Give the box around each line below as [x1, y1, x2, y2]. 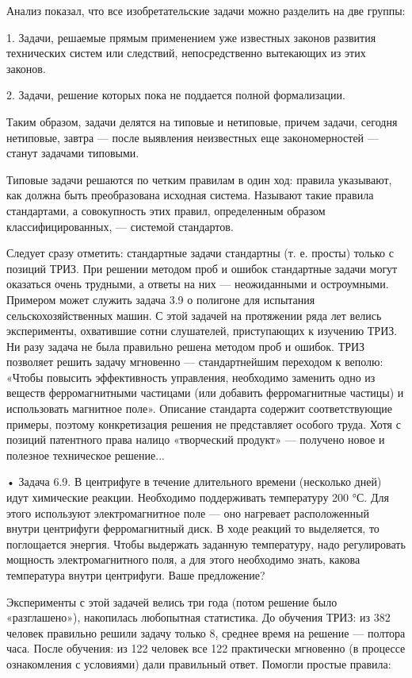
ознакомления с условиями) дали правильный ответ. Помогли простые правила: [6, 655, 391, 672]
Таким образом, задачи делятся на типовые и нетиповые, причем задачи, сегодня [6, 113, 398, 129]
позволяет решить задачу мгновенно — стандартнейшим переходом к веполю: [6, 353, 383, 370]
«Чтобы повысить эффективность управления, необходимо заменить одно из [6, 368, 376, 385]
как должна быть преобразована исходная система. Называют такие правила [6, 187, 374, 203]
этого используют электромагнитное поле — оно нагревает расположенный [6, 504, 369, 521]
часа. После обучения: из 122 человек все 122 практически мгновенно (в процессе [6, 640, 406, 657]
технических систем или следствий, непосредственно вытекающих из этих [6, 44, 366, 61]
